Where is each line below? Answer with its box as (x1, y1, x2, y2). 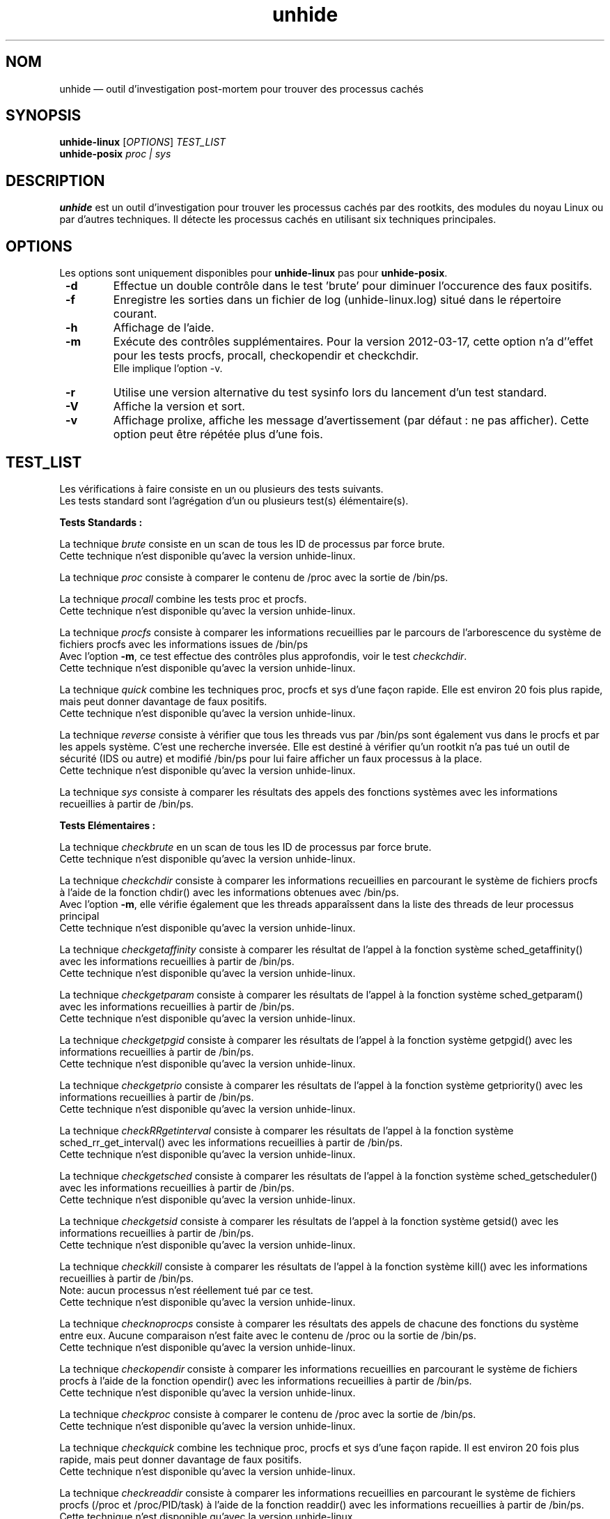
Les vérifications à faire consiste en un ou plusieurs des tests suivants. (59, 482, 384, 495)
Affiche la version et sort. (113, 399, 245, 414)
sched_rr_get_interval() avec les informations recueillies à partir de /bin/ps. (59, 1136, 403, 1148)
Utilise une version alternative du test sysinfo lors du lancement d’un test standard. (113, 385, 547, 400)
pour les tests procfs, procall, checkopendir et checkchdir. (113, 348, 419, 363)
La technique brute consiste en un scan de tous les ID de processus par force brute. (59, 537, 445, 550)
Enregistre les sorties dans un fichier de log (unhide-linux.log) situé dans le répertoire (113, 293, 561, 307)
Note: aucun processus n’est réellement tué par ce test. (59, 1283, 313, 1296)
